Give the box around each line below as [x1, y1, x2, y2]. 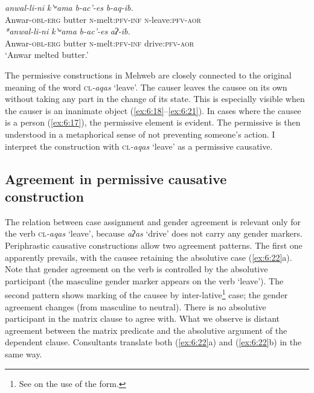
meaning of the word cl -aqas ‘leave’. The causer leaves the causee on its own [5, 80, 287, 93]
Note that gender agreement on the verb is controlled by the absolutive [5, 263, 268, 275]
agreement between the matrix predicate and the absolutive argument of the [5, 324, 287, 336]
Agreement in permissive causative [5, 169, 227, 188]
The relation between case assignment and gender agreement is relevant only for [5, 215, 301, 228]
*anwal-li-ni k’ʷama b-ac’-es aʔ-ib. [5, 25, 130, 37]
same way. [5, 347, 42, 360]
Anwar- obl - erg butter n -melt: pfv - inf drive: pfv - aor [5, 36, 194, 49]
